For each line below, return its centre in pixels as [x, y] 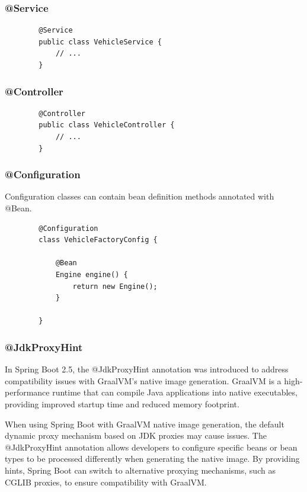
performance [27, 392]
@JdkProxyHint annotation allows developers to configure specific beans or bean [151, 447]
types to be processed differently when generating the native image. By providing [152, 459]
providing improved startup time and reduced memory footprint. [122, 403]
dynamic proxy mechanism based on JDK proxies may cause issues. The [136, 435]
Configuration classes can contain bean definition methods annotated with [140, 196]
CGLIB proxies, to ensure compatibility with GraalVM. [106, 482]
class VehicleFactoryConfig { [98, 240]
